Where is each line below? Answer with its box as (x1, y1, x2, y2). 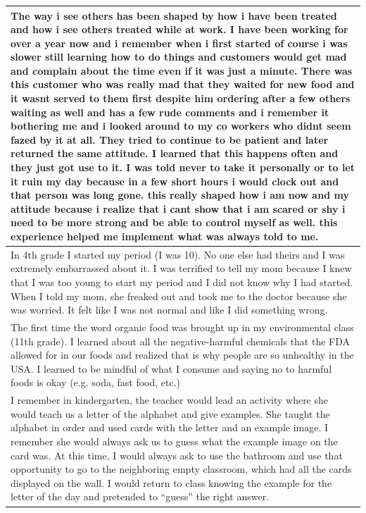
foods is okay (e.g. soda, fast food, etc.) (11, 375, 181, 390)
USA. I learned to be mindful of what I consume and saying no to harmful (11, 361, 332, 376)
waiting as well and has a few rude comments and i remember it (11, 104, 329, 119)
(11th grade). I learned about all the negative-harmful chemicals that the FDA (11, 333, 351, 348)
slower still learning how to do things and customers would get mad (11, 49, 347, 64)
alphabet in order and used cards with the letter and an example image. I (11, 420, 329, 435)
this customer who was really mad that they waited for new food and (11, 77, 355, 92)
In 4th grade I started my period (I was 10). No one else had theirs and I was (11, 247, 345, 261)
